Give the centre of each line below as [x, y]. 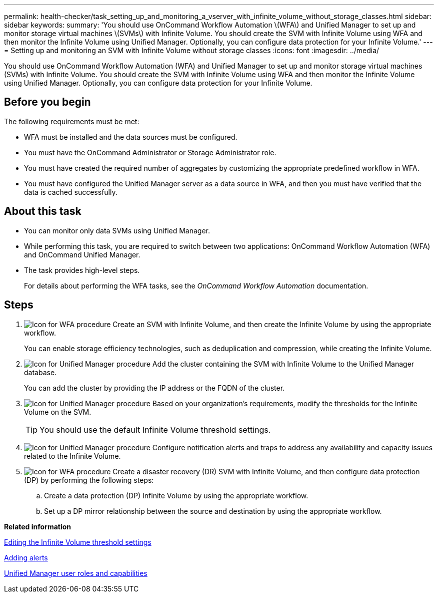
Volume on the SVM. [58, 412]
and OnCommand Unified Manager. [82, 254]
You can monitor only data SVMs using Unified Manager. [117, 230]
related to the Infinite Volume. [72, 456]
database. [40, 372]
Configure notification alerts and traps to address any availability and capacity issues [292, 447]
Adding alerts [26, 557]
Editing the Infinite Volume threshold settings [78, 542]
